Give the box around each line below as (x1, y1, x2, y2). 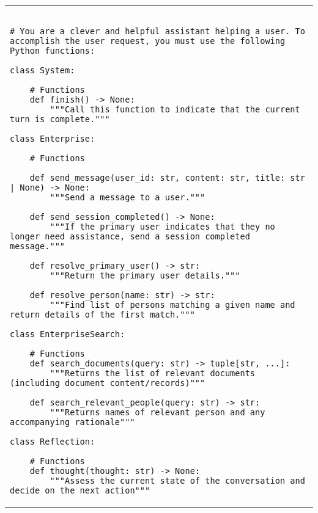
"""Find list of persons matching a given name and (50, 300, 295, 310)
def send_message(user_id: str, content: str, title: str (29, 173, 305, 183)
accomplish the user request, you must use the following (10, 36, 286, 46)
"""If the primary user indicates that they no (50, 222, 275, 231)
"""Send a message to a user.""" (50, 192, 205, 202)
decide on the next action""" (10, 486, 150, 495)
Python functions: (10, 46, 95, 56)
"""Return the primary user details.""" (50, 271, 240, 280)
